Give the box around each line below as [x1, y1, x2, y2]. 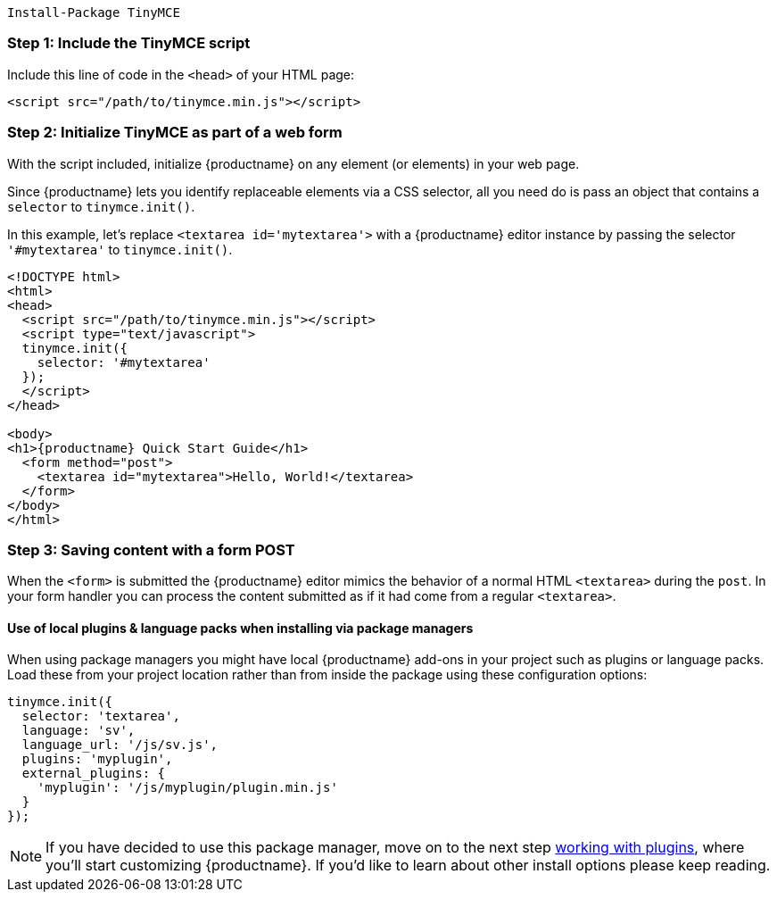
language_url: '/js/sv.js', [21, 737, 219, 753]
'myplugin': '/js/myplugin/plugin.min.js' [37, 780, 338, 795]
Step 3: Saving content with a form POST [7, 540, 295, 559]
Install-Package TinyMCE [7, 5, 180, 20]
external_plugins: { [21, 766, 166, 781]
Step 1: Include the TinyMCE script [7, 34, 251, 53]
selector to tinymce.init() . [7, 198, 195, 214]
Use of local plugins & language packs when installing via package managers [7, 620, 474, 636]
